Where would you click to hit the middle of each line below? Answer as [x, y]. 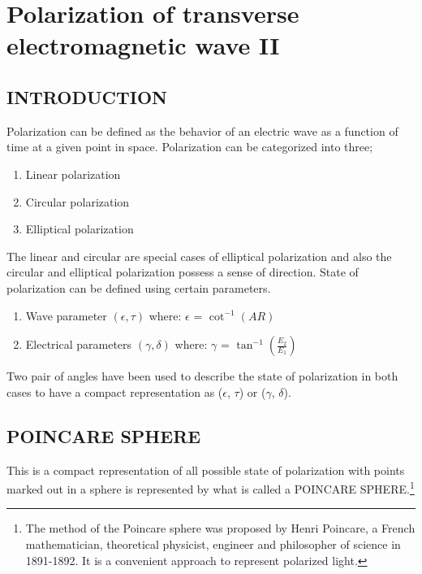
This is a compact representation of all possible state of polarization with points [206, 470]
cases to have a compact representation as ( [115, 391]
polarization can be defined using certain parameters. [139, 287]
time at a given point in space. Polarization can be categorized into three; [190, 147]
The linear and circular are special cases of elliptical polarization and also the [199, 256]
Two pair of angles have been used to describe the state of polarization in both [202, 376]
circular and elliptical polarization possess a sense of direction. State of [183, 272]
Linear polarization [73, 174]
